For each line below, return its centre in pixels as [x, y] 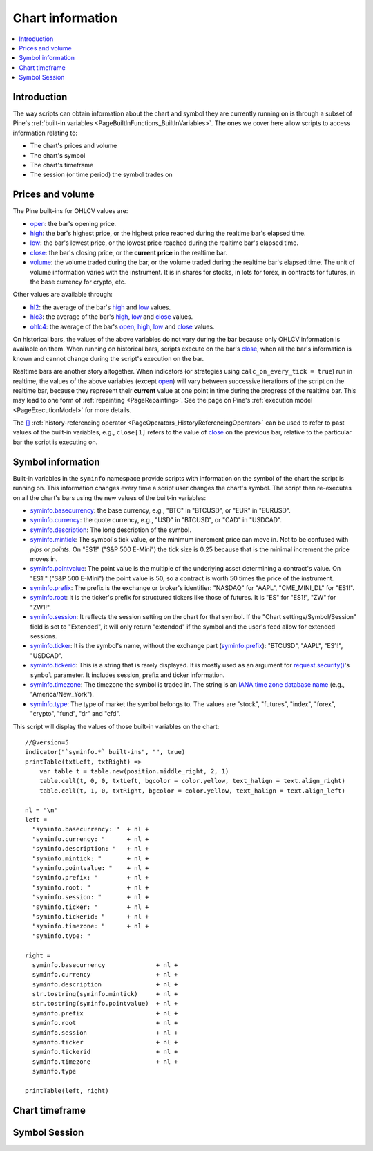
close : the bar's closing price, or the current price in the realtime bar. [129, 252]
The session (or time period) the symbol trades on [101, 175]
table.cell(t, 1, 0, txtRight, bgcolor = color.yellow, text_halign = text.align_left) [192, 791]
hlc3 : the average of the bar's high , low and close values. [112, 317]
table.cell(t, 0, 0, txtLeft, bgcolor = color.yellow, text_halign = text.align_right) [192, 781]
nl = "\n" [41, 810]
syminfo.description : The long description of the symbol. [111, 530]
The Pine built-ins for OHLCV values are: [70, 211]
